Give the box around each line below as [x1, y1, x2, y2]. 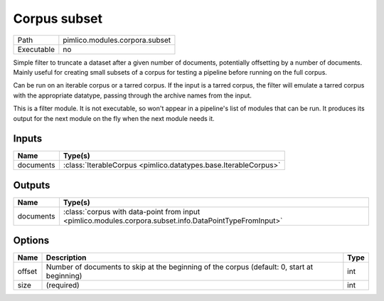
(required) [46, 280, 80, 290]
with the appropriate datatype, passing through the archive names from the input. [13, 91, 252, 100]
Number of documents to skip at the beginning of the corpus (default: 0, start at [46, 262, 313, 272]
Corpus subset [13, 11, 103, 26]
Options [13, 235, 50, 247]
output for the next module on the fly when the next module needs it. [13, 114, 215, 122]
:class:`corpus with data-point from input [63, 206, 201, 216]
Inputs [13, 132, 43, 145]
